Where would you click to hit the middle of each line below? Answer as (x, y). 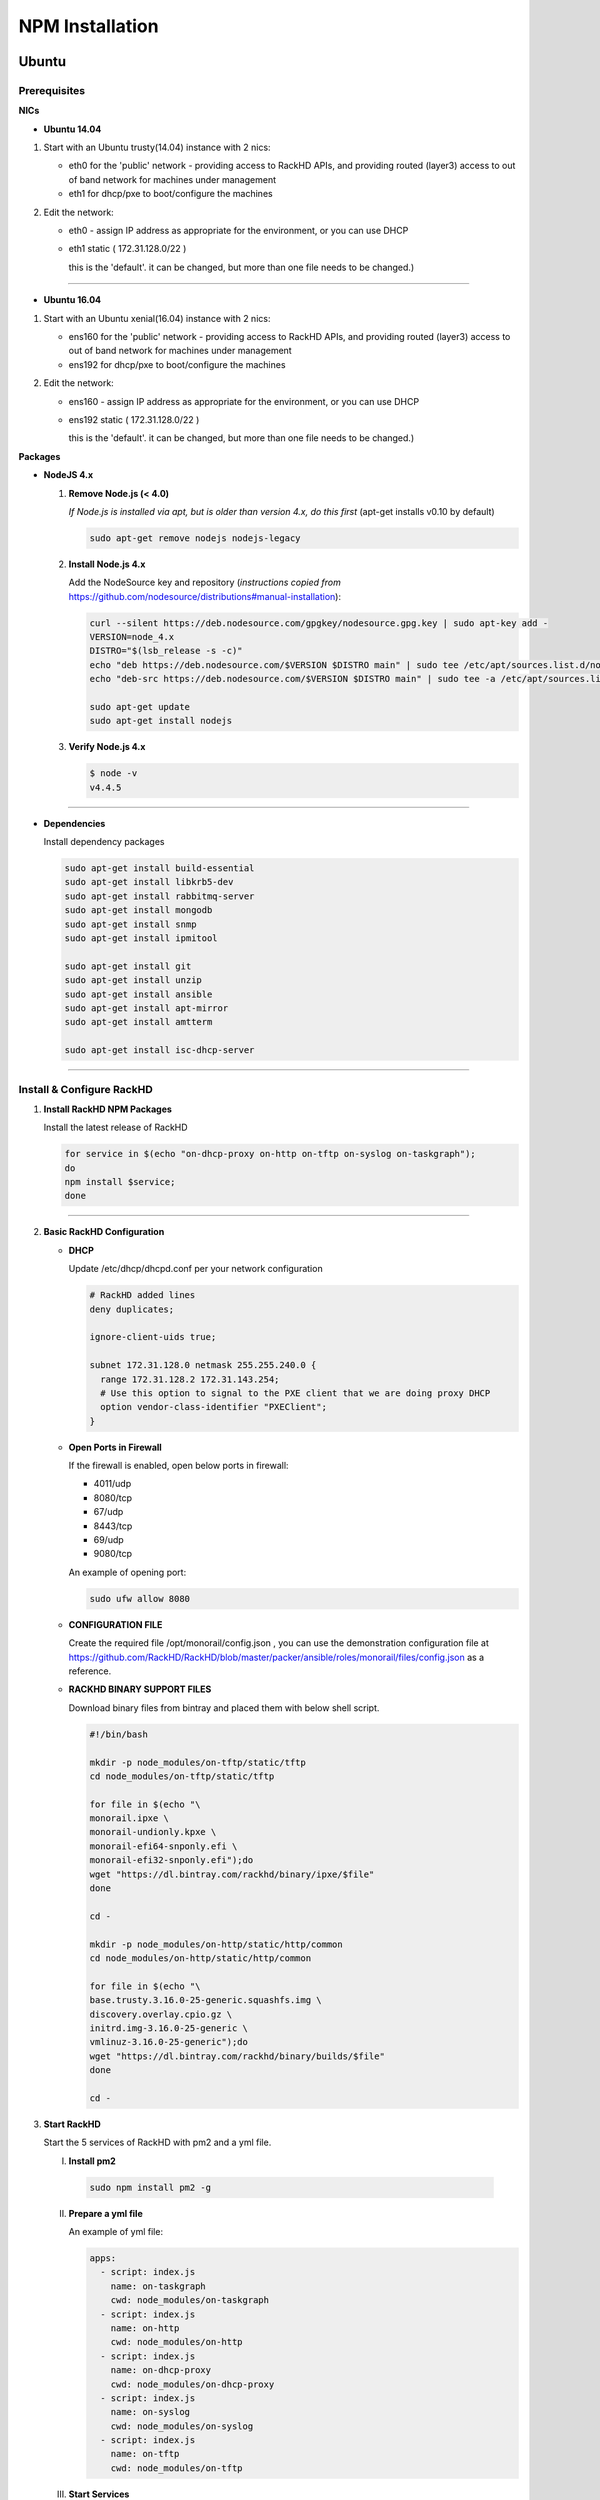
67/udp (108, 1512)
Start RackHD (72, 2124)
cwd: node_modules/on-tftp (177, 2468)
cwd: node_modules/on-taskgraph (190, 2300)
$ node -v (113, 773)
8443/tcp (113, 1526)
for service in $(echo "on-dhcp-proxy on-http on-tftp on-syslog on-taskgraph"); (270, 1154)
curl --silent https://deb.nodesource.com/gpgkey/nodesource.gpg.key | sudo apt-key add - (319, 623)
